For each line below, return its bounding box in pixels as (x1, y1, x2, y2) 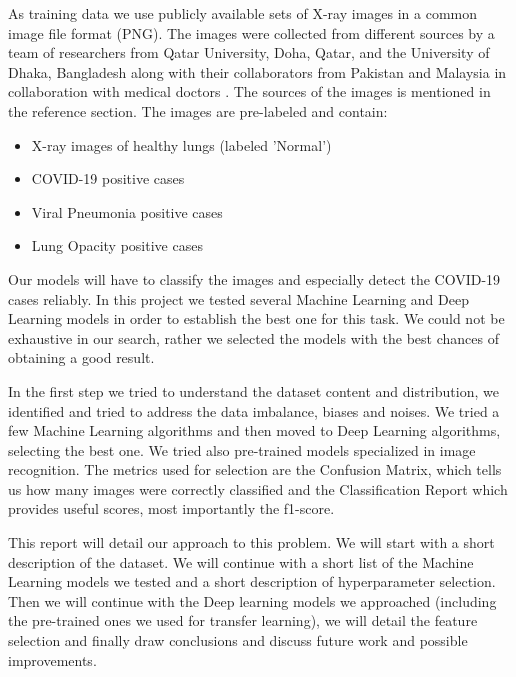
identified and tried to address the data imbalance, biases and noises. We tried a (8, 400, 500, 421)
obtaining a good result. (8, 347, 155, 368)
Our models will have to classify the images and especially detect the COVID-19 (8, 268, 501, 289)
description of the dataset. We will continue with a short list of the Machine (8, 551, 474, 572)
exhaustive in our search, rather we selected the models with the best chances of (8, 327, 499, 348)
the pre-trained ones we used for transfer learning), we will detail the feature (8, 610, 478, 631)
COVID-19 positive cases (31, 168, 185, 189)
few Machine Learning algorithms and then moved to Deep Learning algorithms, (8, 420, 501, 441)
